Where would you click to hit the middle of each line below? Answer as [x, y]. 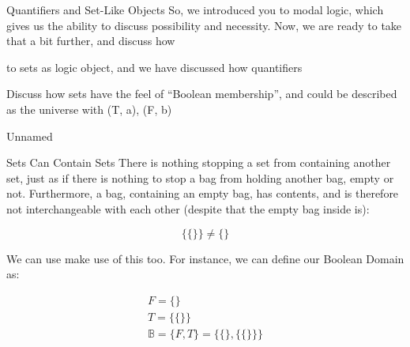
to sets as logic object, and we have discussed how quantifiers [154, 67]
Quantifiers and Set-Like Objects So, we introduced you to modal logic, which [195, 9]
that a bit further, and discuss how [91, 41]
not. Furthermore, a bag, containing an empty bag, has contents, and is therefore [203, 193]
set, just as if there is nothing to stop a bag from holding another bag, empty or [200, 177]
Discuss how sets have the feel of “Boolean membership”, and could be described [202, 94]
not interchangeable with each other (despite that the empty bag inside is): [188, 208]
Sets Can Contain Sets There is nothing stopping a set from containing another [199, 162]
